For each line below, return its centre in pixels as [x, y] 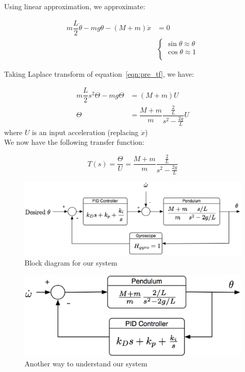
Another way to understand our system [86, 364]
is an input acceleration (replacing [85, 132]
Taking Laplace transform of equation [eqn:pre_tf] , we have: [99, 73]
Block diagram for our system [71, 262]
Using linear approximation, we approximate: [75, 6]
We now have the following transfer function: [74, 142]
